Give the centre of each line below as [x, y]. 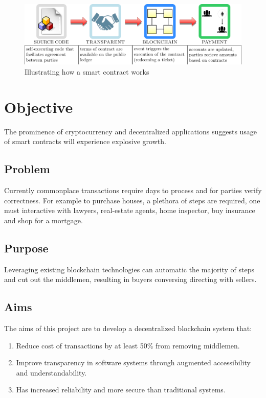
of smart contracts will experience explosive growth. [85, 141]
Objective [39, 107]
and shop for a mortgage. [43, 220]
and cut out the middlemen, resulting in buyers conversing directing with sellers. [130, 279]
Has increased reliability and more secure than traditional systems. [121, 390]
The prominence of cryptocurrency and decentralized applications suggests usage [131, 131]
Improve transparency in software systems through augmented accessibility [133, 362]
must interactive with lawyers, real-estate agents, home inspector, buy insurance [130, 210]
